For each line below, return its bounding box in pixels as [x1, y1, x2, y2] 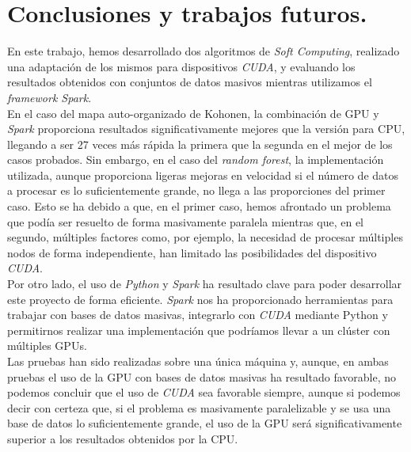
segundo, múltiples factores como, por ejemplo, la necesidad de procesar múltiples [7, 229, 403, 245]
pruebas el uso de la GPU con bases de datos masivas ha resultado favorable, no [7, 368, 396, 385]
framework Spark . [7, 89, 92, 105]
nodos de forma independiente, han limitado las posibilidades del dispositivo [7, 244, 377, 260]
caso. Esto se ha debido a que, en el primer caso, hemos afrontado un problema [7, 198, 391, 215]
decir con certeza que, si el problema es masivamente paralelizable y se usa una [7, 399, 391, 416]
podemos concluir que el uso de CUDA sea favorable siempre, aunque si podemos [7, 384, 401, 401]
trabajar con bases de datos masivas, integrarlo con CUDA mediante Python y [7, 306, 388, 323]
